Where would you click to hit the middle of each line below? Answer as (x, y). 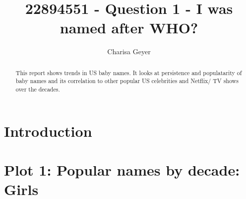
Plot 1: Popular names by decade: (122, 170)
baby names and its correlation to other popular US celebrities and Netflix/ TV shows (127, 81)
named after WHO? (129, 28)
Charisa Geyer (129, 51)
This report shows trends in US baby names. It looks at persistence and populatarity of (129, 72)
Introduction (48, 131)
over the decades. (38, 89)
